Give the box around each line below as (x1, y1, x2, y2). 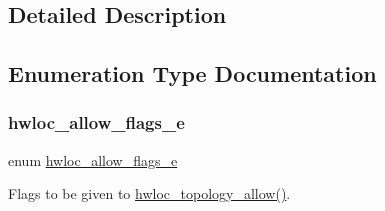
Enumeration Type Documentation (8, 58, 377, 89)
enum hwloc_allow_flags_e (8, 149, 178, 170)
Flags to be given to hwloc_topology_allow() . (8, 183, 291, 204)
